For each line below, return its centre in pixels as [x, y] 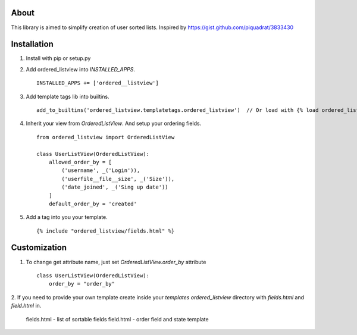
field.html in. [26, 306]
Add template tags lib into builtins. [68, 96]
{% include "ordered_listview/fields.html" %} [106, 231]
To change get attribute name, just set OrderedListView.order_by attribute [116, 262]
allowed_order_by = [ [80, 162]
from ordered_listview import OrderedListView [106, 137]
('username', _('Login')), [101, 170]
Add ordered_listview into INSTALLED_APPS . [81, 69]
